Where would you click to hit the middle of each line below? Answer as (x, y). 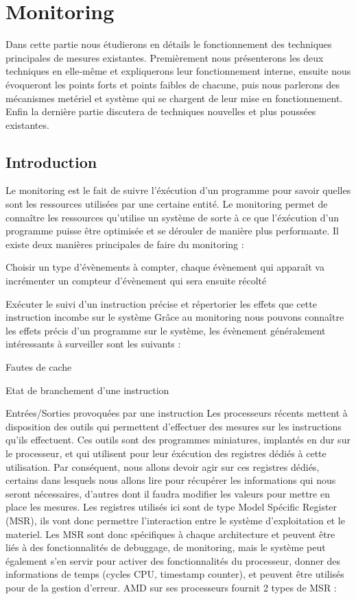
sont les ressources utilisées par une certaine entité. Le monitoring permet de (167, 204)
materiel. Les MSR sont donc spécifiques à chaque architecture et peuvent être (170, 534)
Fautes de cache (39, 367)
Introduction (51, 161)
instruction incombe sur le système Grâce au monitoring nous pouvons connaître (175, 317)
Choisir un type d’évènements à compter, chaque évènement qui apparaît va (165, 267)
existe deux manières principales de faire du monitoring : (125, 244)
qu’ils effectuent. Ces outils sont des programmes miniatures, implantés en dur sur (178, 440)
